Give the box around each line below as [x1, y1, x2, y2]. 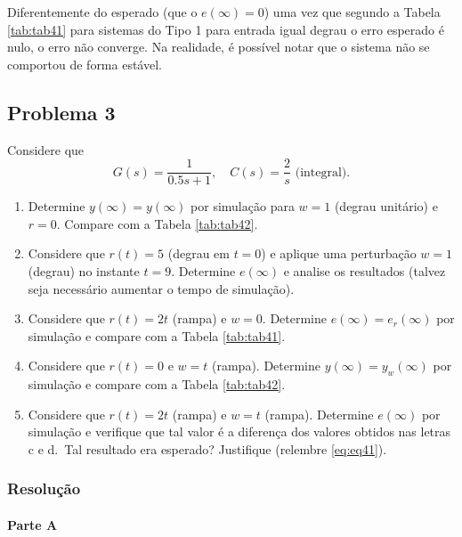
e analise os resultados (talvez [283, 262, 446, 281]
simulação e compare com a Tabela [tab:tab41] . [28, 326, 286, 345]
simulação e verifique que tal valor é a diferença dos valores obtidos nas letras [28, 422, 451, 441]
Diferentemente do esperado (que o [7, 3, 198, 20]
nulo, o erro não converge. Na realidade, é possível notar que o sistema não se [7, 37, 430, 56]
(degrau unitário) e [334, 197, 438, 216]
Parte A [7, 516, 58, 533]
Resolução [7, 477, 81, 500]
